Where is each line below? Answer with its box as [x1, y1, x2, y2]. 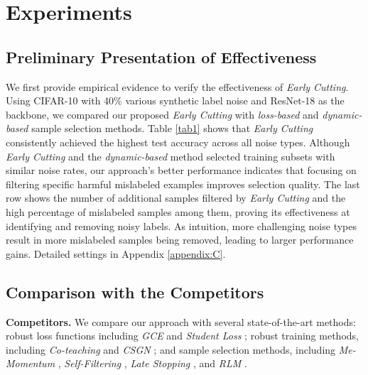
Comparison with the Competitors [6, 281, 264, 303]
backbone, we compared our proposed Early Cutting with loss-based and [6, 107, 319, 121]
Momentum [6, 356, 55, 371]
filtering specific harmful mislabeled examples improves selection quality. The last [6, 176, 360, 191]
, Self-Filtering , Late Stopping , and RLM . [58, 356, 247, 371]
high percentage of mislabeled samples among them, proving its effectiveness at [6, 204, 350, 219]
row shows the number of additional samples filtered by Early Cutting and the [6, 190, 346, 205]
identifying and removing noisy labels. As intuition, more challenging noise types [6, 218, 357, 233]
